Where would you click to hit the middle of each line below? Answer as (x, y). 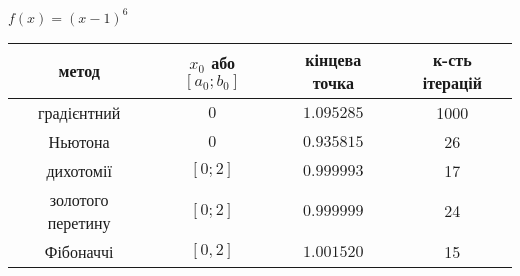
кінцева (333, 59)
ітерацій (452, 82)
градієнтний (79, 112)
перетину (79, 222)
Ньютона (79, 141)
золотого (79, 199)
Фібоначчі (79, 251)
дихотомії (79, 170)
